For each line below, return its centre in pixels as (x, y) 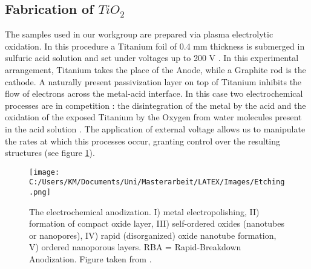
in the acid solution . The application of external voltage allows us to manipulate (155, 128)
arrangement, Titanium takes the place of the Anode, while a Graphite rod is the (155, 69)
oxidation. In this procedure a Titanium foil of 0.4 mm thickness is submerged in (155, 46)
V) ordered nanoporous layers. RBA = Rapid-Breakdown (135, 247)
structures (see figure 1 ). (50, 153)
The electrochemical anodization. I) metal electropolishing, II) (144, 211)
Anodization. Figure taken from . (90, 259)
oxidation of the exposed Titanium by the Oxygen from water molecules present (153, 117)
